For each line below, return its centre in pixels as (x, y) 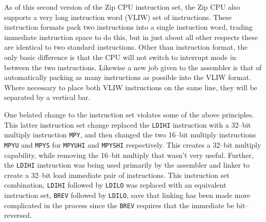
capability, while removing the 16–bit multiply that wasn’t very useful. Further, (129, 155)
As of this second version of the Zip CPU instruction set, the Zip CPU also (122, 7)
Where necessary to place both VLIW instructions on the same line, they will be (131, 87)
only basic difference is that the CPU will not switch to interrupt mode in (120, 57)
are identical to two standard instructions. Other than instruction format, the (126, 47)
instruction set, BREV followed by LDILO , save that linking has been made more (127, 195)
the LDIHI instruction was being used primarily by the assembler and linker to (127, 165)
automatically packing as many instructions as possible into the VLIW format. (128, 77)
